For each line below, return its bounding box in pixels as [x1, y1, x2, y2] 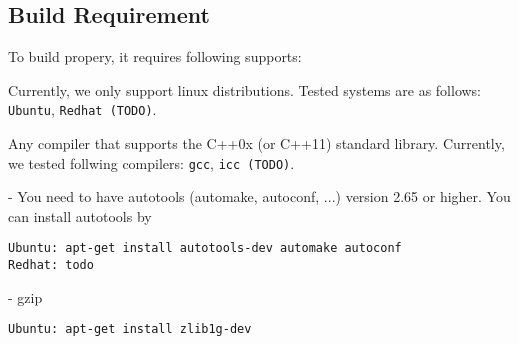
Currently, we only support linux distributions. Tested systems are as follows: [8, 79, 482, 100]
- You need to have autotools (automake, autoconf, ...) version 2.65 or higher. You [8, 186, 511, 207]
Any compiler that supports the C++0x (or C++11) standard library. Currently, [8, 133, 505, 154]
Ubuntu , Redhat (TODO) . [8, 99, 157, 120]
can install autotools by [8, 205, 152, 226]
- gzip [8, 286, 43, 307]
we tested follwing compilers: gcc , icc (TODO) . [8, 152, 295, 173]
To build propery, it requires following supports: [8, 46, 302, 67]
